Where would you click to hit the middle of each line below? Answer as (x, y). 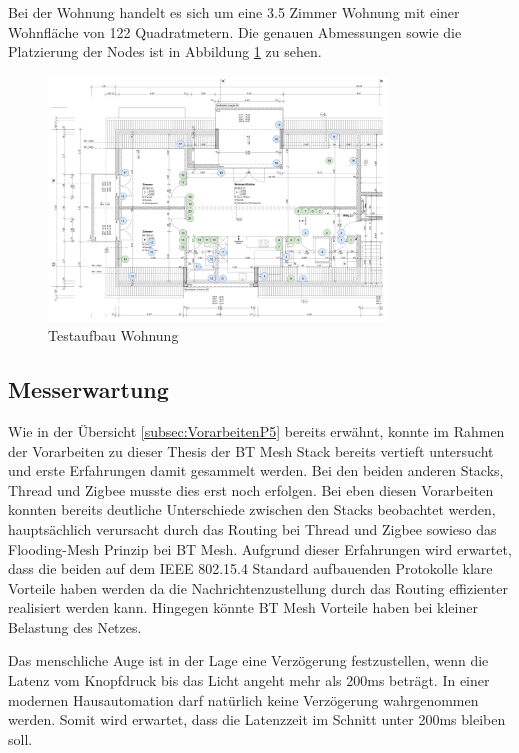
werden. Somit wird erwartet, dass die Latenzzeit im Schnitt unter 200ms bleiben (257, 719)
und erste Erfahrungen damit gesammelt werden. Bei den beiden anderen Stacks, (256, 470)
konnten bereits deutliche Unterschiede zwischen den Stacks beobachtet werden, (252, 509)
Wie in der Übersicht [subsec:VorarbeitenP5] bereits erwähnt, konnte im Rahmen (256, 430)
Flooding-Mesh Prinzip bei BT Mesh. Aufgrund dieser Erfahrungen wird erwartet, (260, 548)
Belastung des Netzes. (75, 626)
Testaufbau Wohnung (113, 335)
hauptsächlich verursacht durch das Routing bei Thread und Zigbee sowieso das (252, 528)
